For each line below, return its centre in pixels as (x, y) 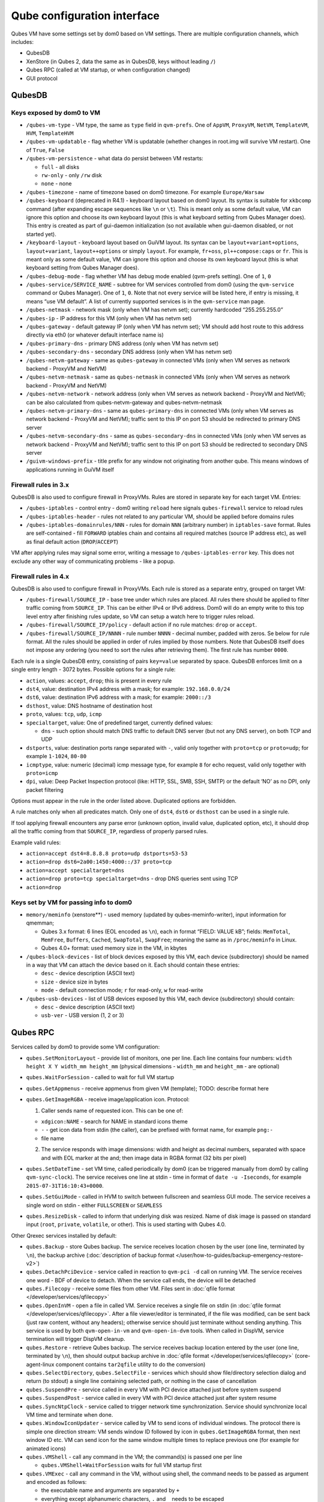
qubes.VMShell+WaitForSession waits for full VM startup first (121, 1465)
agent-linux (40, 1364)
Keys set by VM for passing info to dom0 (71, 902)
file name (52, 1138)
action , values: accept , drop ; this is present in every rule (99, 680)
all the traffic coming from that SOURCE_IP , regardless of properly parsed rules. (109, 832)
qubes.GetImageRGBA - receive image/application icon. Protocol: (108, 1099)
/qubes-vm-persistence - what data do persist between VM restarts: (115, 159)
